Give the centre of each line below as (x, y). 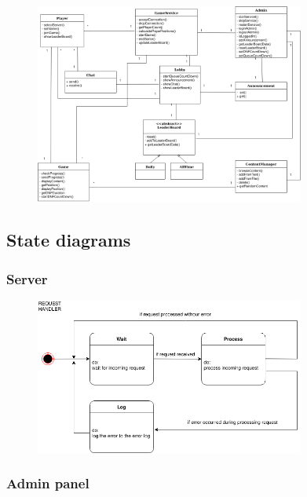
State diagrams (69, 240)
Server (27, 278)
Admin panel (48, 483)
